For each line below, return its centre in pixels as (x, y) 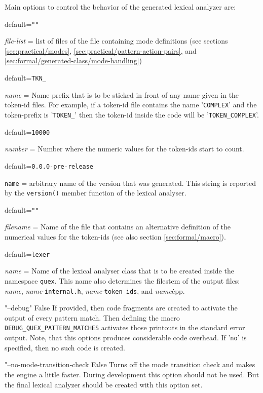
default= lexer (27, 253)
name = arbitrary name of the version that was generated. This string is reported (130, 183)
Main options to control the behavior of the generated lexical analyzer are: (120, 7)
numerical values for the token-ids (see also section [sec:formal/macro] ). (115, 237)
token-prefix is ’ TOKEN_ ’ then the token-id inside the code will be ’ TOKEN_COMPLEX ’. (132, 114)
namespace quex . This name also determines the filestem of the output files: (122, 280)
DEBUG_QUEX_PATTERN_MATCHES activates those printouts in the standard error (125, 327)
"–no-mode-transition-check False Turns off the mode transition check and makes (130, 364)
